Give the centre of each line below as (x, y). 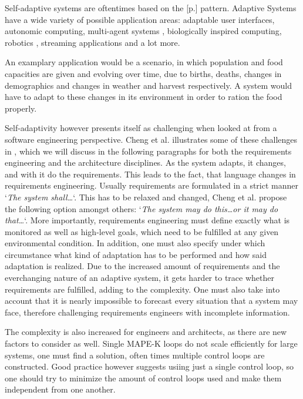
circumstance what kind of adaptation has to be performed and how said (136, 254)
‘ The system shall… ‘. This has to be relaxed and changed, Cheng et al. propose (146, 197)
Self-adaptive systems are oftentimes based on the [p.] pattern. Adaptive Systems (151, 8)
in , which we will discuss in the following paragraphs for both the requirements (148, 151)
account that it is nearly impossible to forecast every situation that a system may (151, 301)
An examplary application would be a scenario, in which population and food (144, 62)
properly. (21, 108)
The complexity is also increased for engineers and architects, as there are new (146, 332)
